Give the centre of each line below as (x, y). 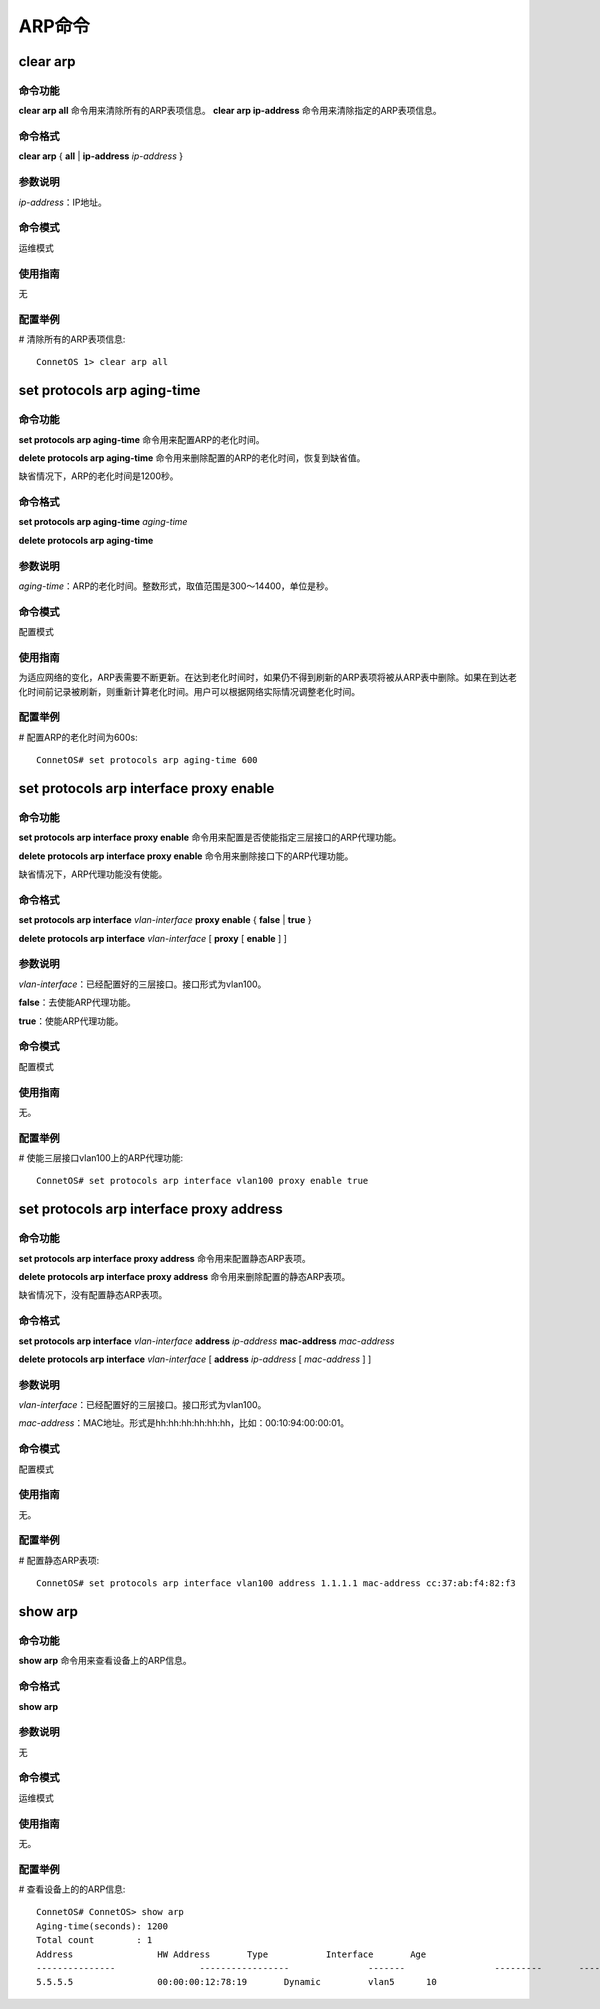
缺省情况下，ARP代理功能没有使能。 (93, 874)
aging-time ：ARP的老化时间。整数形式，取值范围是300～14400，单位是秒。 (176, 586)
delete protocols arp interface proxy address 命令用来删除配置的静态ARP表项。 (184, 1276)
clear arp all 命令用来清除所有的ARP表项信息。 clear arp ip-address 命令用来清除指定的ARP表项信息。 (230, 111)
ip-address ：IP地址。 (62, 202)
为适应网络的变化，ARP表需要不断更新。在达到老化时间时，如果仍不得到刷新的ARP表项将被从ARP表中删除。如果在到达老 (267, 677)
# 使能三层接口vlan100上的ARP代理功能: (101, 1158)
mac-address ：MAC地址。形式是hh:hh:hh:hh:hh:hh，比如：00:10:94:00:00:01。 (184, 1423)
